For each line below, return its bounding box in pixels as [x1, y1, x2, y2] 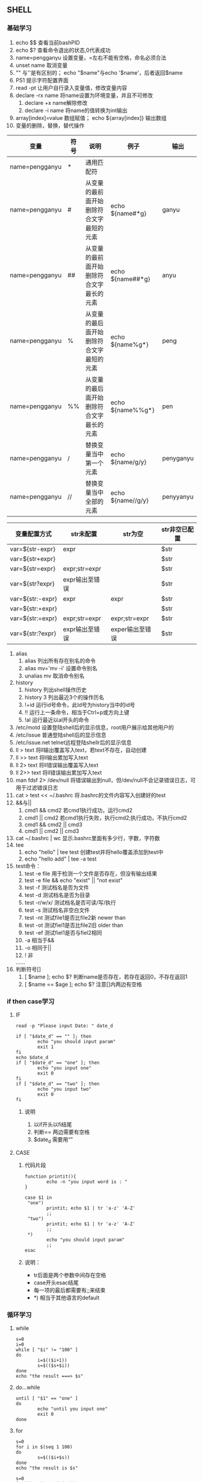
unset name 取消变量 [15, 61, 68, 69]
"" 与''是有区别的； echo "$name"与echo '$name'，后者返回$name [15, 69, 183, 76]
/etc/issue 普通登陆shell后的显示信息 [15, 731, 107, 738]
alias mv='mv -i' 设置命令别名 [24, 664, 98, 671]
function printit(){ [24, 1173, 77, 1179]
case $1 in [24, 1195, 52, 1201]
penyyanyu [162, 492, 194, 501]
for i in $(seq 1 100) [15, 1444, 73, 1450]
